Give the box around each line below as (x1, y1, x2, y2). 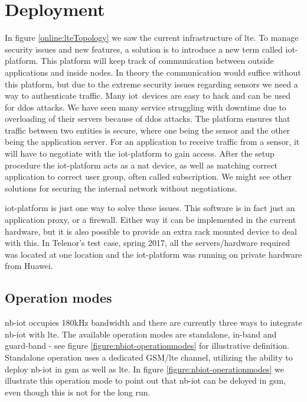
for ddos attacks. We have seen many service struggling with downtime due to (5, 100, 286, 113)
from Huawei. (5, 260, 53, 272)
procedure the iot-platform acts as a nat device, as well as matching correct (5, 158, 278, 171)
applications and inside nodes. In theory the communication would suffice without (5, 66, 301, 78)
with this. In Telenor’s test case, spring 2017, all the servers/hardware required (5, 236, 290, 249)
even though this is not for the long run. (5, 385, 151, 398)
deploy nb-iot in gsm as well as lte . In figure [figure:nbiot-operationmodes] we (5, 362, 284, 375)
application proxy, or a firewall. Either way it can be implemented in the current (5, 213, 296, 226)
